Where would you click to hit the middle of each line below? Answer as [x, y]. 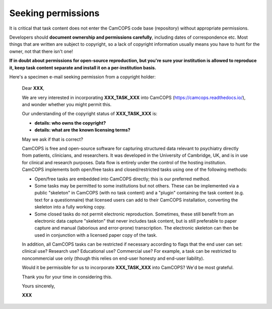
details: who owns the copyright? [70, 123]
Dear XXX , [33, 88]
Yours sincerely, [39, 286]
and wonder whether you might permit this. [67, 105]
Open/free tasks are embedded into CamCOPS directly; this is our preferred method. [122, 179]
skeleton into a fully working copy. [70, 207]
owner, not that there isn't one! [41, 51]
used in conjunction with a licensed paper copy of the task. [96, 235]
